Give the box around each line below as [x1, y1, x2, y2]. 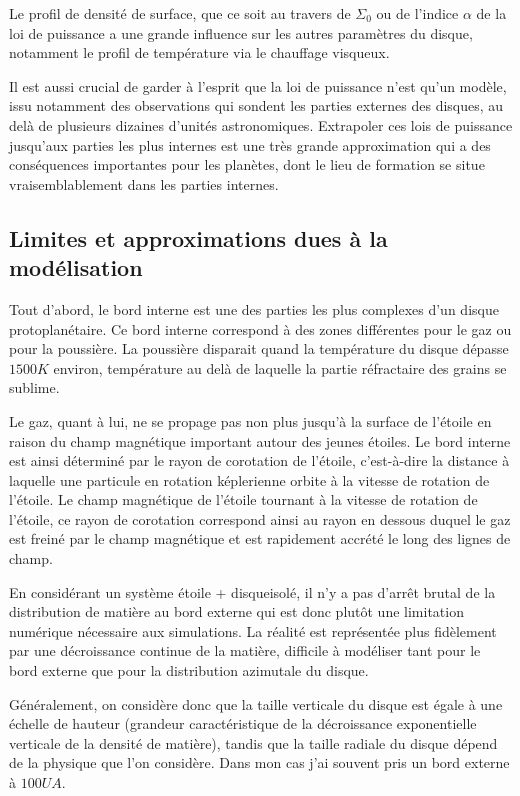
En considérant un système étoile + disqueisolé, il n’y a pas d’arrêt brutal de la [9, 581, 496, 602]
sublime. [9, 377, 60, 398]
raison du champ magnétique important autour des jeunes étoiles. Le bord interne [9, 430, 511, 451]
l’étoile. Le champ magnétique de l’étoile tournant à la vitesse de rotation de [9, 489, 478, 510]
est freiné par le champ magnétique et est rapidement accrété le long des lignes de [9, 528, 511, 549]
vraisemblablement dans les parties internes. [9, 173, 279, 194]
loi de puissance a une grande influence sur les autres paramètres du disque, [9, 22, 473, 43]
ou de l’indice [376, 3, 459, 23]
